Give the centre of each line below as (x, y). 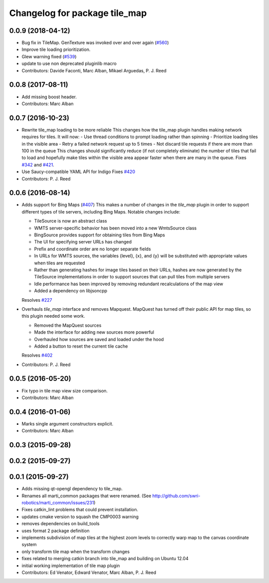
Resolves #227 (37, 300)
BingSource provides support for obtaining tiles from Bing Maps (100, 235)
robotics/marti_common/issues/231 (58, 502)
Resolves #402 (37, 355)
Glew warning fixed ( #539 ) (49, 56)
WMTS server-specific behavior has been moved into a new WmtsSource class (115, 228)
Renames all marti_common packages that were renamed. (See (86, 496)
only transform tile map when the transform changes (76, 552)
